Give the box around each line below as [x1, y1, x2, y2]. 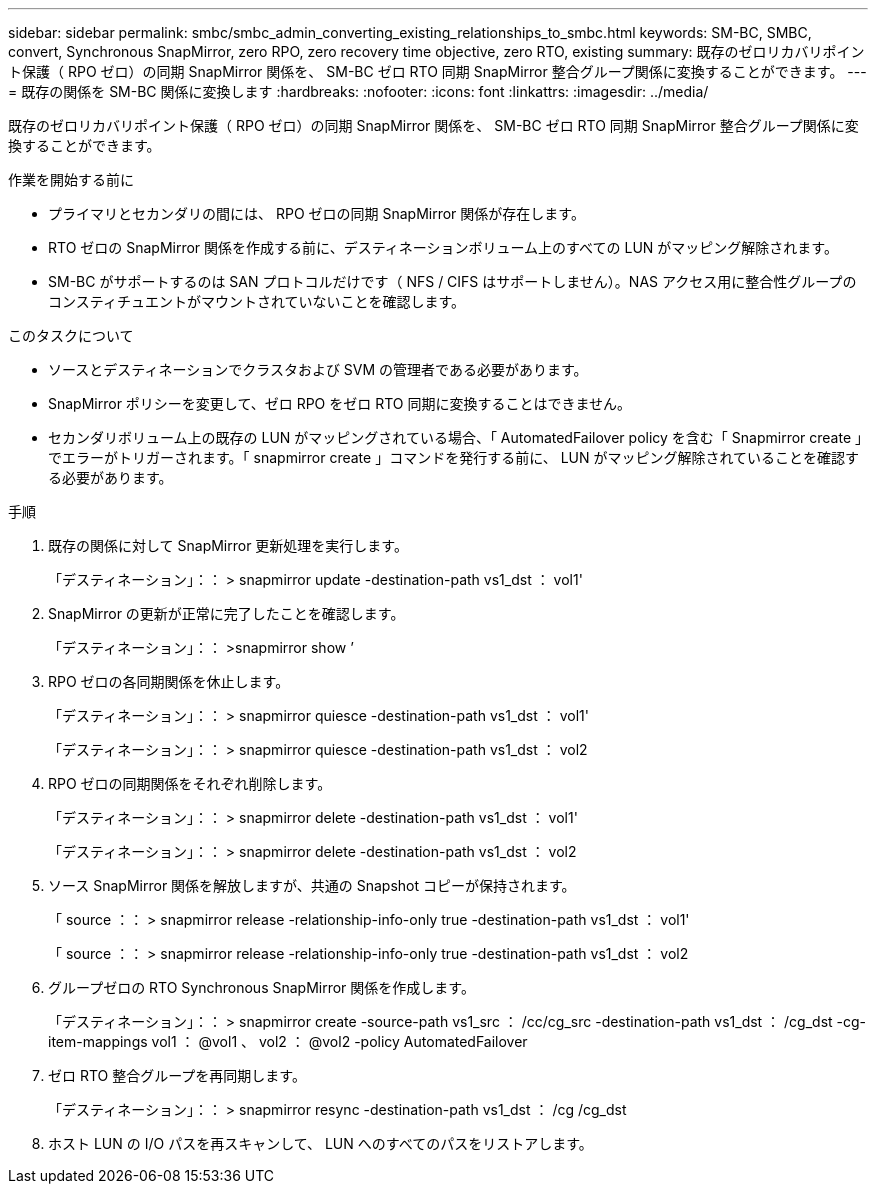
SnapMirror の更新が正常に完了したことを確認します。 [48, 605, 405, 622]
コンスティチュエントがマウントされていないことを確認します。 [48, 293, 466, 310]
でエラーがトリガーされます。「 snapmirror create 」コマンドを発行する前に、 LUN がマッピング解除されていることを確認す [48, 449, 860, 466]
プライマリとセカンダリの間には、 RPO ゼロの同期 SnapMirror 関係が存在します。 [48, 205, 585, 222]
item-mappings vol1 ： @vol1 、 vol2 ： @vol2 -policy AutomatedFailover [48, 1033, 528, 1050]
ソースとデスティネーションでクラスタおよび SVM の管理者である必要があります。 [48, 361, 588, 378]
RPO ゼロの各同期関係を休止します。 [48, 673, 290, 690]
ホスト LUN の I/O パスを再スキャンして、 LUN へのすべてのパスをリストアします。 [48, 1135, 593, 1152]
